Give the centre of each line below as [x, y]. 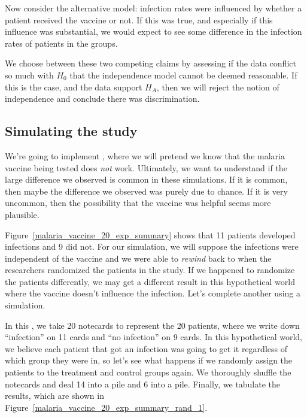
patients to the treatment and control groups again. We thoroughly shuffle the [148, 372]
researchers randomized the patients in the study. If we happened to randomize [150, 270]
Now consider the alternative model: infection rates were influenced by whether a [153, 8]
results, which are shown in [54, 396]
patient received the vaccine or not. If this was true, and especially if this [139, 19]
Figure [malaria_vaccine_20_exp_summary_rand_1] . [106, 407]
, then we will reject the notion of [218, 87]
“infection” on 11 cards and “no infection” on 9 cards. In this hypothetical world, [153, 337]
